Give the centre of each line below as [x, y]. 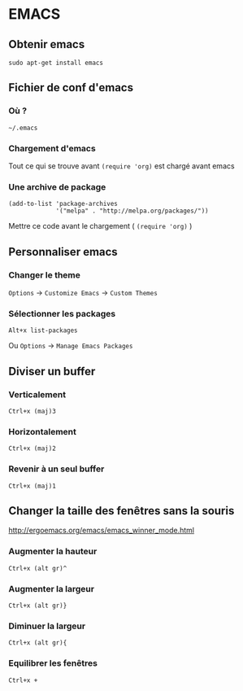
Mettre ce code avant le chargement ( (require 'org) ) [100, 226]
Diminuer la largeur [47, 626]
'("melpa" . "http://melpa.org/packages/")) [132, 211]
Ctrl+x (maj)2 [33, 448]
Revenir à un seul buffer [56, 469]
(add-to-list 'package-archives [63, 204]
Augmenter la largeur [52, 588]
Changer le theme [45, 275]
